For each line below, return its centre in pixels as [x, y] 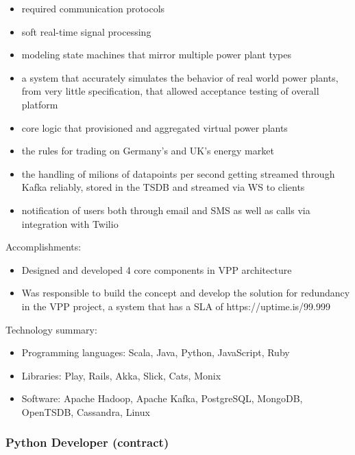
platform [40, 104]
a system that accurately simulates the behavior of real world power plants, [180, 77]
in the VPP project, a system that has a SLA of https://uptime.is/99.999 [176, 306]
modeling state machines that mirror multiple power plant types [156, 55]
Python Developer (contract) [87, 442]
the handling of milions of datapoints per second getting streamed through [178, 173]
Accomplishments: [44, 247]
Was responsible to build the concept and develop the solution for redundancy [186, 293]
